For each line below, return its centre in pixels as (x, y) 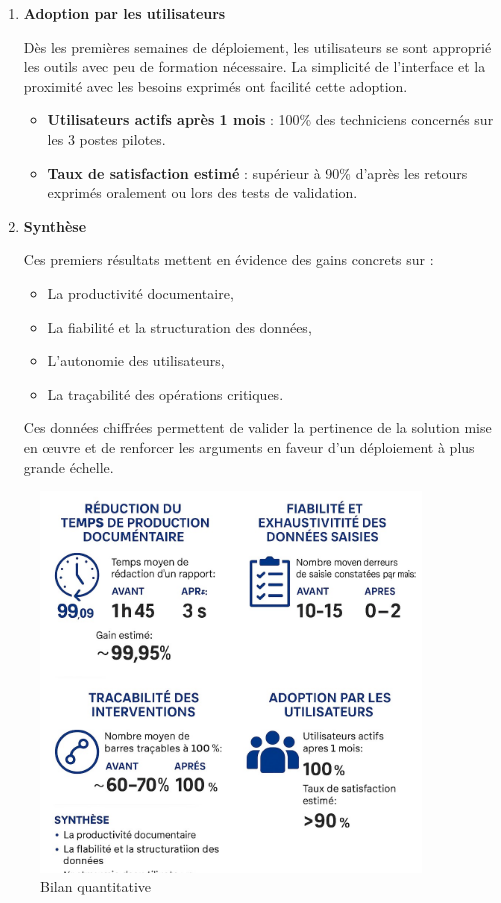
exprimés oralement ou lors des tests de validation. (202, 192)
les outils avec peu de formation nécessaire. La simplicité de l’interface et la (254, 66)
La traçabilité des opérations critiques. (165, 393)
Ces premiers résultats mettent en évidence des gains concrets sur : (228, 259)
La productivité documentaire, (140, 292)
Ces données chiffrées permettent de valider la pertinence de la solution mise (257, 427)
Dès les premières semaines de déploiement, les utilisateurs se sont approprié (257, 46)
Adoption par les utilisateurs (124, 13)
